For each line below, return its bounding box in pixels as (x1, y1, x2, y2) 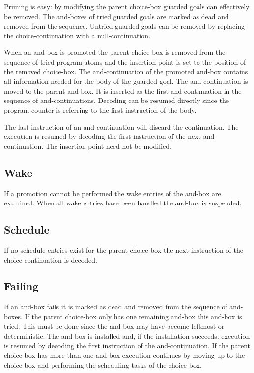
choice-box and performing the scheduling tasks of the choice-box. (4, 359, 202, 370)
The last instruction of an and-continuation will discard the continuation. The (4, 121, 239, 132)
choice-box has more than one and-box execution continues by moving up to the (4, 350, 245, 360)
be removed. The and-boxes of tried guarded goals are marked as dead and (4, 11, 229, 21)
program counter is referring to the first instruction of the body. (4, 104, 197, 115)
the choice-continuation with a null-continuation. (4, 30, 150, 40)
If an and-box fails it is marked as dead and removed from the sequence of (4, 302, 227, 312)
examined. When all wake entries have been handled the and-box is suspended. (4, 198, 242, 208)
